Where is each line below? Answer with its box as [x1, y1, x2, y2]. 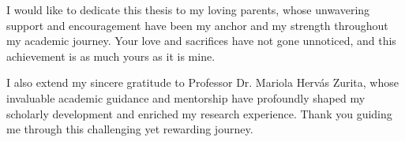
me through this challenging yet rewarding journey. [6, 121, 253, 137]
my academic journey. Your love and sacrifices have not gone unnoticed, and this [6, 32, 396, 49]
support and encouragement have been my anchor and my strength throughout [6, 17, 388, 33]
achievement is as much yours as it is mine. [6, 47, 216, 64]
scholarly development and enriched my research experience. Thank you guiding [6, 105, 392, 121]
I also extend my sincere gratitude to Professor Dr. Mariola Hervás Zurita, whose [6, 74, 399, 91]
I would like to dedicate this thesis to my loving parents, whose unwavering [6, 2, 370, 17]
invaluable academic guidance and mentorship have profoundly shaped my [6, 89, 366, 106]
